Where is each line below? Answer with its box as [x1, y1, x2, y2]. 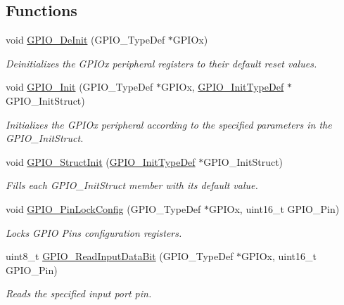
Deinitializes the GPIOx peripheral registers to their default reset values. [6, 56, 317, 70]
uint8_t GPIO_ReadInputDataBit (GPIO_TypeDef [6, 249, 234, 264]
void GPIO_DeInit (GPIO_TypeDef [6, 32, 165, 47]
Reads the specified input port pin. [6, 286, 152, 301]
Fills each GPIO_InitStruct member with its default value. [6, 178, 258, 193]
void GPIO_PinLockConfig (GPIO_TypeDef [6, 201, 201, 216]
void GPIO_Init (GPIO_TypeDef [6, 79, 153, 94]
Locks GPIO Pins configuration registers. [6, 225, 182, 240]
